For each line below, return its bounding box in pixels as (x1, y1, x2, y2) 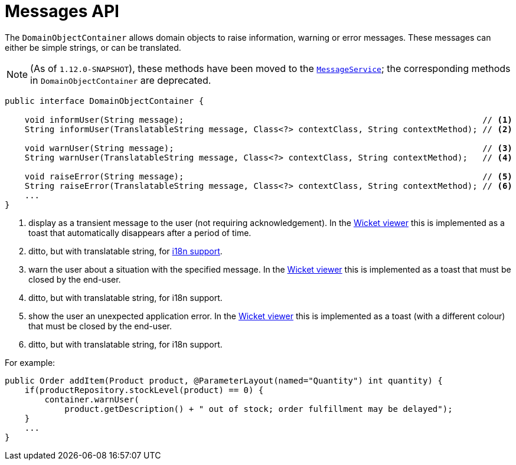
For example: (5, 357, 55, 368)
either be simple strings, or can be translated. (5, 42, 181, 53)
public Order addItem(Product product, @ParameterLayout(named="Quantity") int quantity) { (5, 375, 443, 385)
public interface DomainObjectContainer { (5, 96, 204, 106)
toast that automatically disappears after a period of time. (28, 227, 252, 238)
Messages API (5, 1, 119, 21)
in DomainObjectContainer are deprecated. (30, 74, 211, 86)
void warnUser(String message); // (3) (24, 143, 512, 153)
